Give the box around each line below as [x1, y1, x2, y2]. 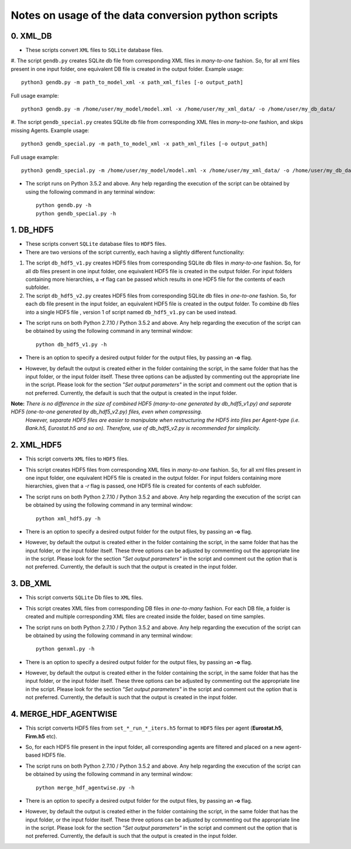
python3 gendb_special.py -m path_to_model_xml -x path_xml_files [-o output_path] [21, 140, 269, 147]
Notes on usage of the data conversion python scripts [11, 9, 278, 22]
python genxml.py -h [36, 645, 95, 652]
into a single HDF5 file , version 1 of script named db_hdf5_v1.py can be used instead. [25, 308, 237, 315]
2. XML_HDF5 [11, 440, 62, 450]
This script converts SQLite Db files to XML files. [25, 594, 143, 601]
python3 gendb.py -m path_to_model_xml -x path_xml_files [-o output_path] [21, 79, 243, 86]
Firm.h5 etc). [25, 733, 58, 740]
